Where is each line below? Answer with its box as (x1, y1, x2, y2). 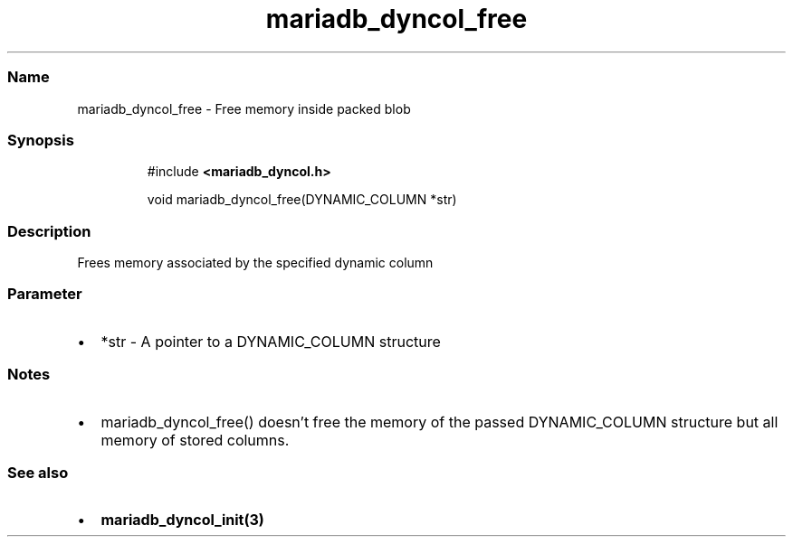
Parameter (7, 285, 82, 304)
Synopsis (7, 130, 74, 149)
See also (7, 463, 69, 482)
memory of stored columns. (100, 430, 290, 449)
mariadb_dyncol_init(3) (100, 511, 264, 530)
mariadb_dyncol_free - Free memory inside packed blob (77, 100, 411, 117)
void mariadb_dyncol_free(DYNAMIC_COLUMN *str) (147, 192, 457, 208)
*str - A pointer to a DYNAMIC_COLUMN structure (100, 332, 441, 351)
